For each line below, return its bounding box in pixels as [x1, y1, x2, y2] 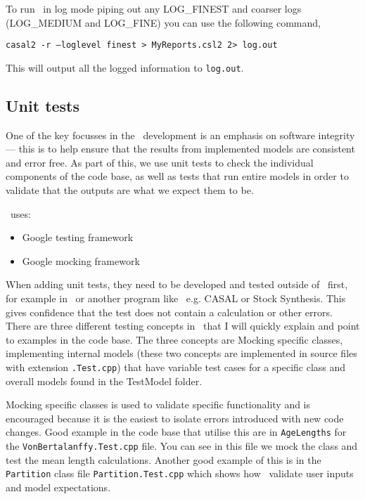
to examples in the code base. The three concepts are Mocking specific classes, [6, 332, 343, 346]
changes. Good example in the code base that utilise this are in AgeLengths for [6, 425, 347, 439]
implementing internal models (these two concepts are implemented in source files [6, 346, 357, 361]
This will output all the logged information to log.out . [6, 60, 244, 74]
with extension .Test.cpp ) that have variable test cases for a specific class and [6, 360, 346, 375]
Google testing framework [22, 230, 134, 245]
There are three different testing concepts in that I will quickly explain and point [6, 318, 360, 333]
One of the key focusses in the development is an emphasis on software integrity [6, 127, 355, 142]
